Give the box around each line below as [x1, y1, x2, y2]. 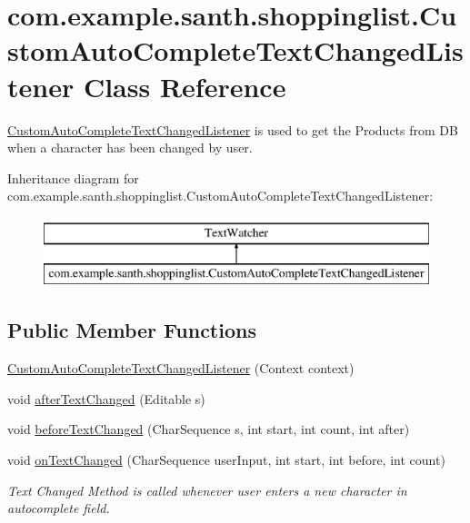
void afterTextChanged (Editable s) [7, 389, 205, 408]
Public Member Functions [7, 316, 256, 344]
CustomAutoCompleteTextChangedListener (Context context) [7, 359, 355, 378]
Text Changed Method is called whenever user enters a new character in [7, 480, 407, 499]
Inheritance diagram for [7, 168, 139, 187]
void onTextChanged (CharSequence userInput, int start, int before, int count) [7, 450, 445, 469]
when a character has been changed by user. [7, 138, 253, 157]
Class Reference [83, 67, 286, 104]
